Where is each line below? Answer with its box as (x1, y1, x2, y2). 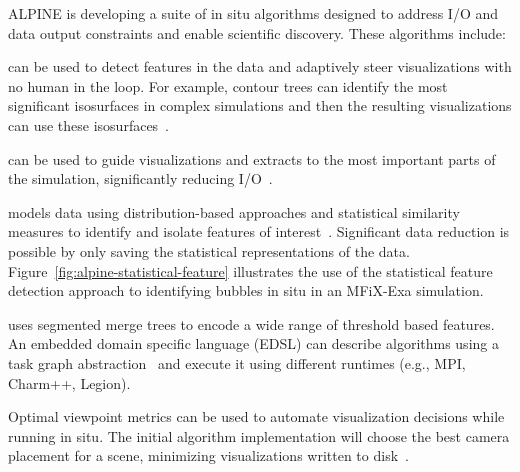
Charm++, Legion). (8, 372, 131, 393)
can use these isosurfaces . (8, 114, 170, 135)
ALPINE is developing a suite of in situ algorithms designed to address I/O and (8, 3, 499, 23)
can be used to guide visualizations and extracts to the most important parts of (8, 148, 496, 169)
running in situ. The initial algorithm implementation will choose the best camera (8, 425, 510, 446)
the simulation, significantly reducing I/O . (8, 168, 273, 189)
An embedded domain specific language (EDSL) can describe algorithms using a (8, 333, 499, 354)
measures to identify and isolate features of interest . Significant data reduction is (8, 221, 510, 242)
